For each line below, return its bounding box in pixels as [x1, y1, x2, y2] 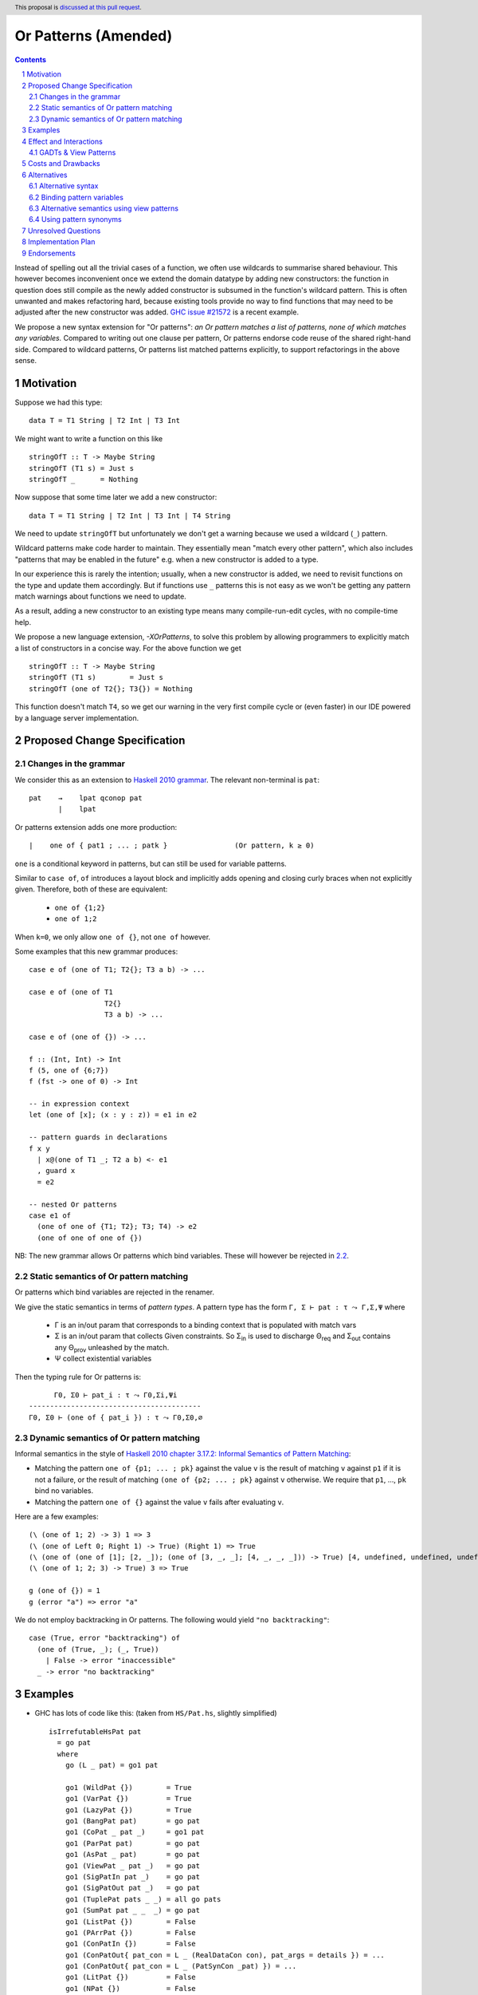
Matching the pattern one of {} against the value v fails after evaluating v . [34, 1497, 284, 1507]
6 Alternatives [22, 170, 68, 180]
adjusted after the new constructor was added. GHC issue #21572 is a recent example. [14, 307, 299, 317]
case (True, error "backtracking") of [29, 1634, 181, 1643]
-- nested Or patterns [29, 1199, 118, 1209]
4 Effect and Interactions [22, 136, 103, 146]
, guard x [37, 1166, 76, 1175]
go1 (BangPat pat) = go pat [65, 1816, 201, 1825]
